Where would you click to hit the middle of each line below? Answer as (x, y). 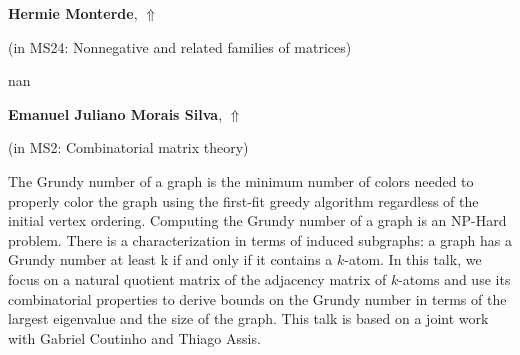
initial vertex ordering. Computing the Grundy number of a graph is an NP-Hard (257, 220)
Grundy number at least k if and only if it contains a (170, 259)
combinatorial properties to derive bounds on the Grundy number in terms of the (257, 298)
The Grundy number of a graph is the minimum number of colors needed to (241, 180)
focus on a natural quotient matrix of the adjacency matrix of (197, 278)
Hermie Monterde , (73, 13)
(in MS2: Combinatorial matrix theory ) (128, 147)
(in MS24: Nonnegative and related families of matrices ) (180, 46)
